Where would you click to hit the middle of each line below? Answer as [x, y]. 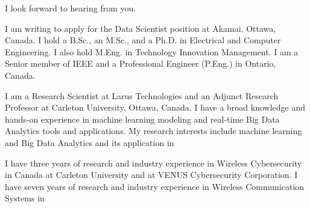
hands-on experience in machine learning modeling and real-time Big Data [142, 119]
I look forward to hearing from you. [71, 8]
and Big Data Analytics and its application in [90, 142]
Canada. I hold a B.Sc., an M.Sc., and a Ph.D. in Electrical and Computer [143, 40]
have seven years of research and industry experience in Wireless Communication [155, 186]
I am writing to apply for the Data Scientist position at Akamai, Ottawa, [141, 28]
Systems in [25, 198]
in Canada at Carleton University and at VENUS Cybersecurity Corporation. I [151, 175]
